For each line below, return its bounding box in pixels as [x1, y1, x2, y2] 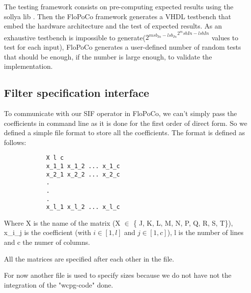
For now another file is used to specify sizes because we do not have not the [4, 270, 232, 280]
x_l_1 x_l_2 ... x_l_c [46, 204, 120, 211]
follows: [4, 137, 27, 147]
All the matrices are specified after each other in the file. [4, 253, 174, 264]
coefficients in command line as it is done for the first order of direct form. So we [4, 117, 248, 128]
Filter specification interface [4, 85, 149, 100]
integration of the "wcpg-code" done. [4, 279, 113, 290]
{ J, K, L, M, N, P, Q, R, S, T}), [133, 217, 233, 228]
